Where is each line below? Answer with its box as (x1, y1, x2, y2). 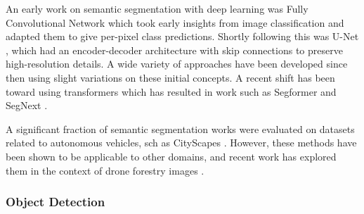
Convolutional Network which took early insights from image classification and (6, 15, 344, 30)
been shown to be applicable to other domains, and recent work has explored (6, 149, 337, 163)
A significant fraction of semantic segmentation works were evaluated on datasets (6, 121, 355, 136)
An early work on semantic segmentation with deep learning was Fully (6, 1, 308, 15)
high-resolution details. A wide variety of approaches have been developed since (6, 56, 348, 71)
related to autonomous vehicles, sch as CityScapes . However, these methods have (6, 135, 357, 150)
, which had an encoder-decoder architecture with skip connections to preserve (6, 42, 343, 57)
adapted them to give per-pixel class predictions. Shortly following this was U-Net (6, 29, 359, 44)
